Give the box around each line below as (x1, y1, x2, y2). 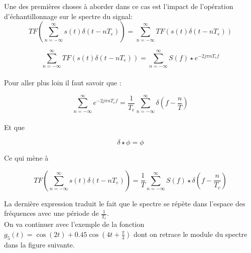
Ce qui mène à (4, 152, 49, 163)
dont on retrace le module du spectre (134, 228, 247, 239)
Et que (4, 122, 25, 133)
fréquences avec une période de (4, 208, 99, 218)
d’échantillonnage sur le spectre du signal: (4, 11, 133, 21)
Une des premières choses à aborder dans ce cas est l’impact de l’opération (4, 1, 233, 11)
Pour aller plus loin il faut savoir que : (4, 77, 121, 87)
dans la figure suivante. (4, 239, 75, 249)
